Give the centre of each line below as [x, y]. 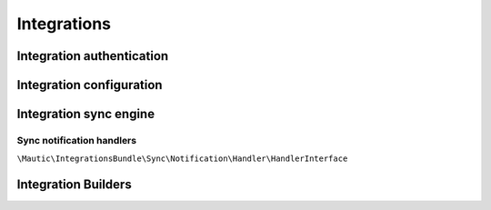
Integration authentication [93, 56]
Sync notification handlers [76, 140]
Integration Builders [74, 185]
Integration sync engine [85, 114]
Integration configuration [90, 85]
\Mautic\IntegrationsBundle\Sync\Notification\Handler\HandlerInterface [182, 159]
